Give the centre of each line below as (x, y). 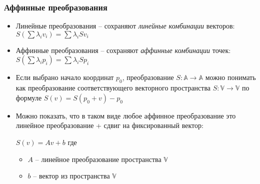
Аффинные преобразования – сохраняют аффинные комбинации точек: (123, 50)
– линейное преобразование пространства (98, 159)
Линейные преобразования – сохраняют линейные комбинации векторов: (125, 26)
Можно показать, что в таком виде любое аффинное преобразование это (126, 115)
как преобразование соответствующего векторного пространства (113, 88)
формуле (29, 97)
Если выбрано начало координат (65, 77)
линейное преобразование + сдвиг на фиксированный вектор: (109, 125)
